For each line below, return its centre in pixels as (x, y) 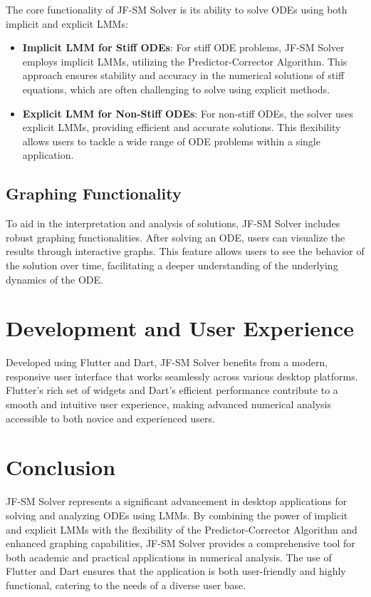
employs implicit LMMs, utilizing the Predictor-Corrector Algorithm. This (185, 61)
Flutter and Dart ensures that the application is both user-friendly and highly (176, 571)
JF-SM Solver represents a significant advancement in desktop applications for (177, 501)
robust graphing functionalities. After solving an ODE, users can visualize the (176, 237)
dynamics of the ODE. (54, 279)
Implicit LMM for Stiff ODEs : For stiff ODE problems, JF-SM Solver (183, 47)
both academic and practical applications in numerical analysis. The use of (169, 557)
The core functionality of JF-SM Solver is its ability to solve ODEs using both (177, 9)
